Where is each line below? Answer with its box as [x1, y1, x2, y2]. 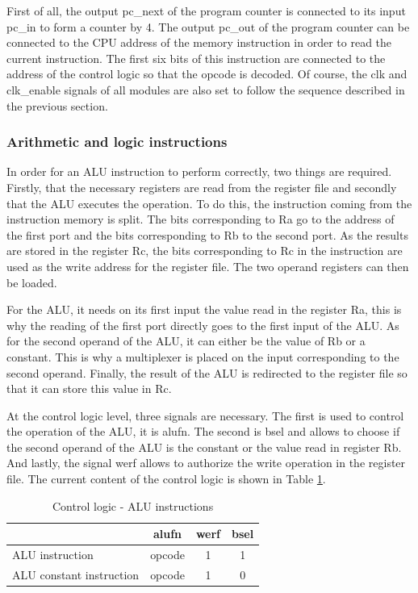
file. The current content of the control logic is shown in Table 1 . [6, 470, 326, 487]
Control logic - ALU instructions [52, 497, 214, 514]
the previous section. [6, 97, 108, 114]
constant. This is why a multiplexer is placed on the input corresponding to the [6, 348, 399, 365]
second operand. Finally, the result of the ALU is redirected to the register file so [6, 364, 408, 381]
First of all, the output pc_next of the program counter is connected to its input [6, 2, 406, 19]
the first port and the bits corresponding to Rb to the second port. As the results [6, 226, 408, 243]
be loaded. [6, 274, 57, 290]
